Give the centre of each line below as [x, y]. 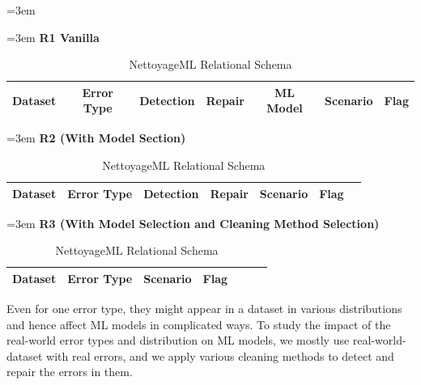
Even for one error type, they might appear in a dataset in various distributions [204, 309]
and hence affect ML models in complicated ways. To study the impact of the [199, 324]
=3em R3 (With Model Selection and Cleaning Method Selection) [193, 223]
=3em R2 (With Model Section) [96, 138]
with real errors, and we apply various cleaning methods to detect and [220, 355]
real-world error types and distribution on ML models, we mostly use [178, 340]
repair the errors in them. [70, 372]
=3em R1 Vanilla [53, 37]
